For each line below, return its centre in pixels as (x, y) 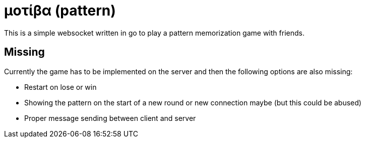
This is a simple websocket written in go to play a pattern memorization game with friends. (154, 33)
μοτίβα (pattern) (60, 11)
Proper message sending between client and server (110, 118)
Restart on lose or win (60, 87)
